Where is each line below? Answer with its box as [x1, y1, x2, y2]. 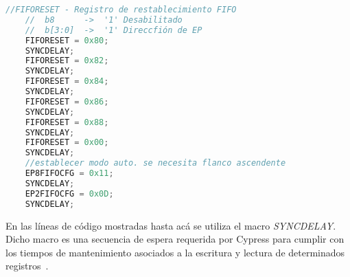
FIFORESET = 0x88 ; [25, 117, 109, 127]
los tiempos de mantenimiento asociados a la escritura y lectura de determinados [5, 245, 345, 259]
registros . [5, 258, 49, 273]
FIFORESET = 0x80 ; [25, 35, 109, 45]
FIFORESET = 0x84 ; [25, 76, 109, 87]
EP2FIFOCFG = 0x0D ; [25, 188, 114, 199]
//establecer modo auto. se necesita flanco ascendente [25, 158, 286, 168]
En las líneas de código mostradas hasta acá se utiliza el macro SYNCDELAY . [5, 218, 336, 232]
